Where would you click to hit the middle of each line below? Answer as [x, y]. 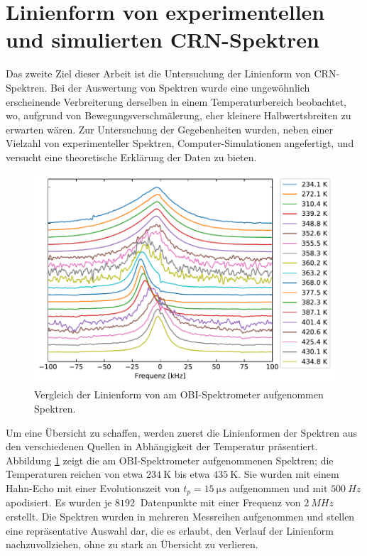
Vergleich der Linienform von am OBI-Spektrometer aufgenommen [179, 394]
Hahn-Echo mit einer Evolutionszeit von [93, 487]
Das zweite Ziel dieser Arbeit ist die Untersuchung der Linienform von [158, 73]
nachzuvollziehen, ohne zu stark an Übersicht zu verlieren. [132, 544]
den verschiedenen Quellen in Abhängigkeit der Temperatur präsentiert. [162, 446]
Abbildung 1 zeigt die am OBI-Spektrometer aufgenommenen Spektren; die [170, 460]
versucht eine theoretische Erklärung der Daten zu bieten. [131, 157]
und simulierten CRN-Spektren [163, 39]
